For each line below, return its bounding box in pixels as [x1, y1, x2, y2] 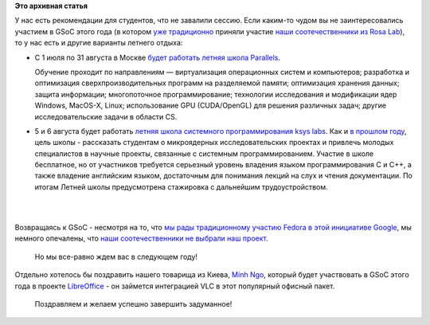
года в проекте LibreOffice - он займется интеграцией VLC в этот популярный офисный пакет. [14, 281, 335, 291]
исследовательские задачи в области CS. [34, 112, 178, 121]
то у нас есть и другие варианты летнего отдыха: [14, 38, 183, 48]
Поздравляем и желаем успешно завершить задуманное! [34, 299, 233, 308]
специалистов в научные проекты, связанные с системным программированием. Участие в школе [34, 148, 374, 159]
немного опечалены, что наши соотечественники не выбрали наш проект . [14, 233, 268, 243]
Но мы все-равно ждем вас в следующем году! [34, 252, 198, 261]
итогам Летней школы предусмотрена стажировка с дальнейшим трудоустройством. [34, 182, 328, 191]
